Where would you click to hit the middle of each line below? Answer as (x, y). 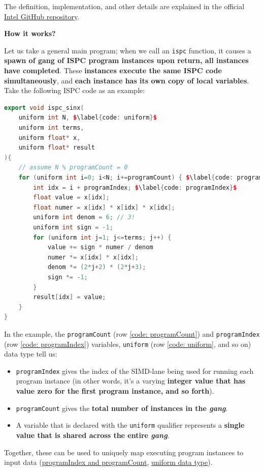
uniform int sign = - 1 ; (73, 227)
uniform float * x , (49, 138)
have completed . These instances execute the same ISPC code (113, 70)
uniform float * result (57, 148)
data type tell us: (31, 354)
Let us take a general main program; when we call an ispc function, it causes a (128, 50)
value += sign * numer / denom (100, 247)
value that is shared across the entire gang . (93, 435)
